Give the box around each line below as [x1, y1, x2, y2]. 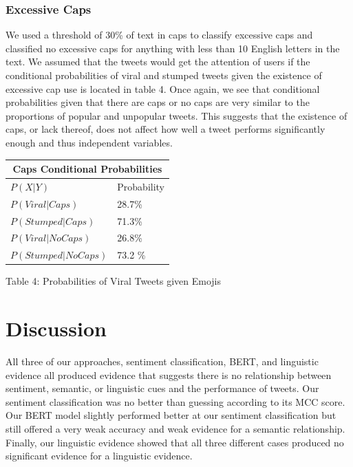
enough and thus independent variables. [6, 135, 173, 149]
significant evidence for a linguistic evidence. [6, 448, 193, 463]
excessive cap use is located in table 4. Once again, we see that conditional [6, 81, 320, 96]
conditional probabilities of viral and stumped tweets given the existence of [6, 68, 322, 82]
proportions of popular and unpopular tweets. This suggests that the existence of [6, 108, 347, 122]
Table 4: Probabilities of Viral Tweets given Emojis [6, 274, 221, 288]
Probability [117, 179, 165, 193]
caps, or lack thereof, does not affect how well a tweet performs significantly [6, 122, 325, 136]
